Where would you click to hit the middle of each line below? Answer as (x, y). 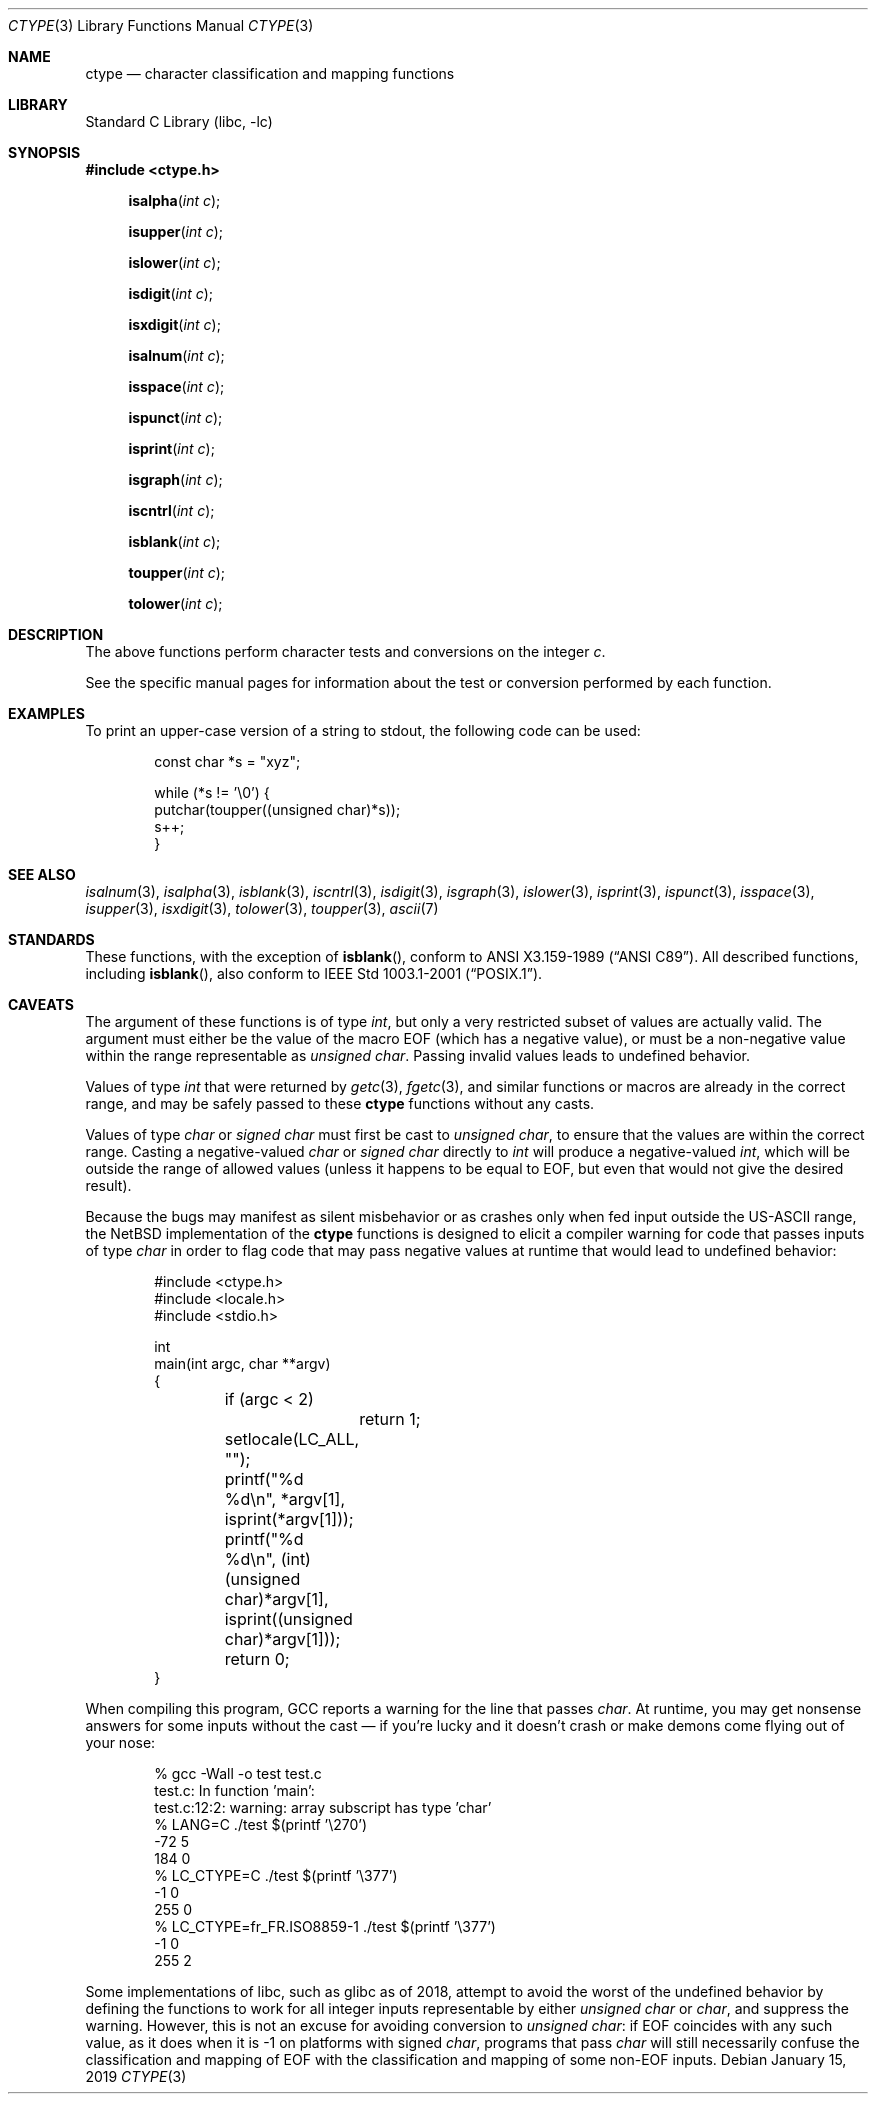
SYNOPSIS (44, 152)
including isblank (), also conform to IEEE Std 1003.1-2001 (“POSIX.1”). (314, 973)
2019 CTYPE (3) (136, 2076)
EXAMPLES (46, 713)
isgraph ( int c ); (175, 479)
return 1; (390, 1419)
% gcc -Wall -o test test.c (238, 1773)
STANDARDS (51, 939)
